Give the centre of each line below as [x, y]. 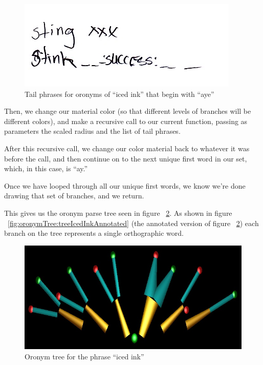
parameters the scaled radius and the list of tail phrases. [92, 131]
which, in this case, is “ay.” [46, 168]
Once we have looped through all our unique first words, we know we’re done [125, 185]
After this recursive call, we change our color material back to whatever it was [127, 148]
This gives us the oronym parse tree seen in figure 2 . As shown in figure [118, 212]
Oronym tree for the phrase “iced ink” [84, 356]
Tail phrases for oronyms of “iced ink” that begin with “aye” [119, 94]
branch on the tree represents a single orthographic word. [94, 233]
